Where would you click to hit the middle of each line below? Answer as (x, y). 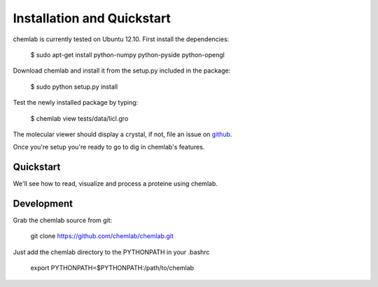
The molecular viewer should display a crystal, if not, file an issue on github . (122, 134)
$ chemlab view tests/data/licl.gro (79, 118)
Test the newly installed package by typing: (76, 103)
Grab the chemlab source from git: (63, 221)
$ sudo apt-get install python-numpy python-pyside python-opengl (128, 54)
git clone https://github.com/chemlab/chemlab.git (102, 236)
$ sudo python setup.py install (74, 87)
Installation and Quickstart (92, 18)
